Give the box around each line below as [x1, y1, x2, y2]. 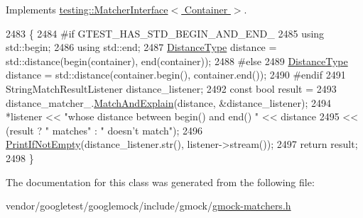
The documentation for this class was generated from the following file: [6, 174, 315, 189]
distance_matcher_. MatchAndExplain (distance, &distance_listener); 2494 [6, 95, 331, 110]
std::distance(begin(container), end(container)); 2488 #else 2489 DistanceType [6, 53, 348, 68]
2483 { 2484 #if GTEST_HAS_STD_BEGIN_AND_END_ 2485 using [6, 25, 325, 40]
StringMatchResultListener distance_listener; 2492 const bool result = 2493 [6, 81, 337, 96]
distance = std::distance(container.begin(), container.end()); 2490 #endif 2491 [6, 67, 346, 82]
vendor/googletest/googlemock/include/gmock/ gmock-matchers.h [6, 198, 291, 213]
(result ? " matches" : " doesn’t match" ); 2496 [6, 122, 203, 137]
